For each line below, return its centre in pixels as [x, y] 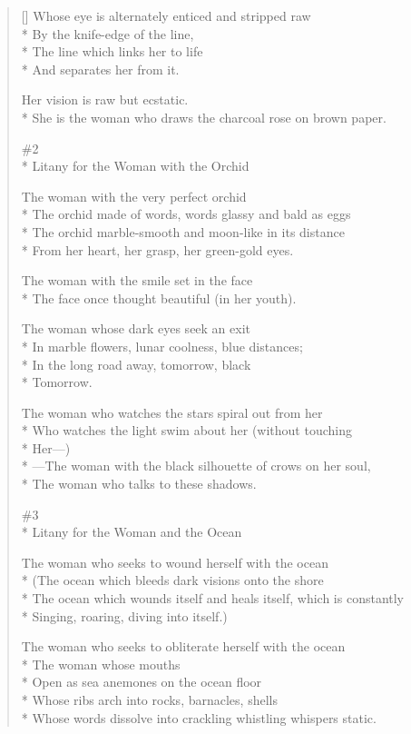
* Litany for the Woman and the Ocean [132, 532]
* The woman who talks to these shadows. [139, 484]
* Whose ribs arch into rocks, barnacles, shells [149, 699]
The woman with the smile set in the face [137, 280]
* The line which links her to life [112, 51]
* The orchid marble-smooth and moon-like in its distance [183, 231]
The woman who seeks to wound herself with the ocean [175, 562]
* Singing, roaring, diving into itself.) [124, 615]
